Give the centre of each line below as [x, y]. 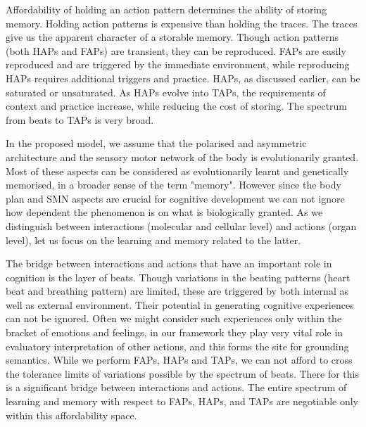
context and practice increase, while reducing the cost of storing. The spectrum [177, 106]
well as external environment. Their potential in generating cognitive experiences [180, 304]
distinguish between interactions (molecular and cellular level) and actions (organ [181, 225]
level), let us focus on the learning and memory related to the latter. [153, 240]
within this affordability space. [71, 415]
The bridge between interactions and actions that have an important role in [169, 263]
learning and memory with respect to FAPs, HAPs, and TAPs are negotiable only [182, 401]
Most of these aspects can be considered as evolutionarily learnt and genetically [177, 171]
